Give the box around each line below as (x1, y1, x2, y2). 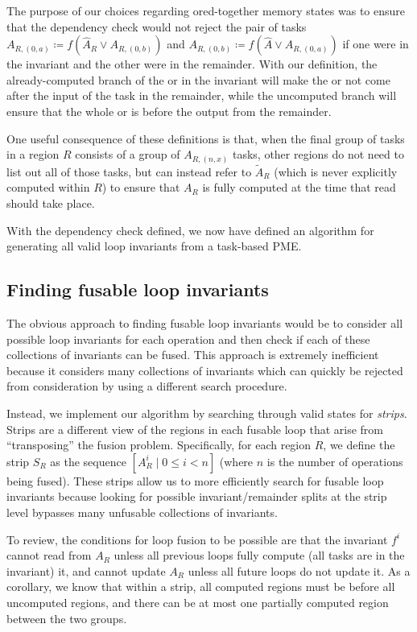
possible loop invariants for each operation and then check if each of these (6, 330, 370, 347)
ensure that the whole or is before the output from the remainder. (6, 102, 332, 119)
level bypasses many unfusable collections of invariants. (6, 504, 278, 520)
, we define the (323, 436, 395, 453)
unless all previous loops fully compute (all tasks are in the (114, 547, 405, 564)
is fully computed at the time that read (202, 179, 396, 196)
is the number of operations (266, 452, 403, 469)
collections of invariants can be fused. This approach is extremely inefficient (6, 346, 379, 363)
